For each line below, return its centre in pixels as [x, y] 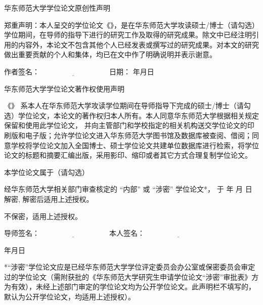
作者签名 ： [22, 71]
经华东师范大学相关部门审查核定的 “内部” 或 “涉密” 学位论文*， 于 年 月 [124, 189]
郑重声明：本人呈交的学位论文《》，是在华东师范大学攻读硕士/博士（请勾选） [131, 25]
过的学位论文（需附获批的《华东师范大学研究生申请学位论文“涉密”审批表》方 [131, 276]
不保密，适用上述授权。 [43, 216]
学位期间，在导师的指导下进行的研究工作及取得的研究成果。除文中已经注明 [128, 35]
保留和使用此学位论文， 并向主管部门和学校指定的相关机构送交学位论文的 [126, 125]
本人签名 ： [127, 233]
